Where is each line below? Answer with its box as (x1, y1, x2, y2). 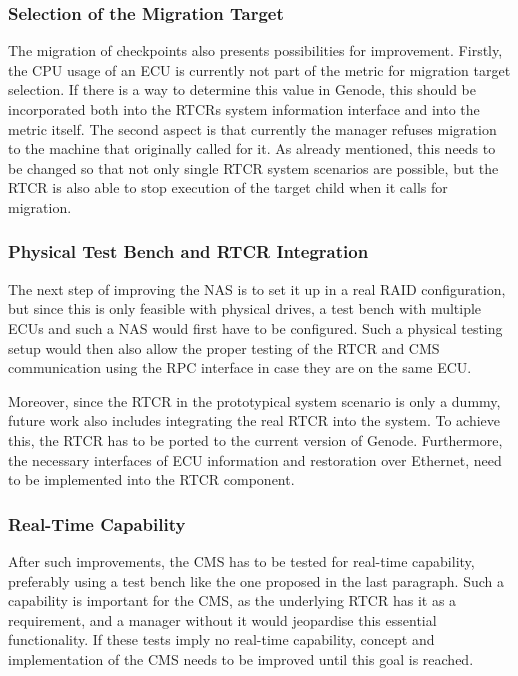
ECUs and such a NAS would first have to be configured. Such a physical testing (8, 317, 503, 338)
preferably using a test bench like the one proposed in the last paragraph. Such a (8, 570, 504, 591)
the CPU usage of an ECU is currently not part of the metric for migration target (8, 59, 511, 80)
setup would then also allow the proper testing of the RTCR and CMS (8, 337, 440, 358)
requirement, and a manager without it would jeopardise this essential (8, 609, 437, 630)
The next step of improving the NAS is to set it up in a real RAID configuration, (8, 278, 506, 299)
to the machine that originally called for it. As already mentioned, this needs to (8, 138, 496, 159)
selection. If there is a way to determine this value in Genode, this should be (8, 79, 476, 100)
